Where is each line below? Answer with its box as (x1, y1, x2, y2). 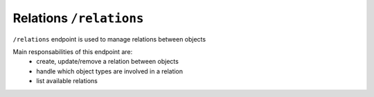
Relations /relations (12, 10, 144, 26)
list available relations (36, 77, 98, 85)
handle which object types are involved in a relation (36, 67, 184, 76)
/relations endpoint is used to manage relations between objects (12, 35, 206, 43)
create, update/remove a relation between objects (36, 58, 179, 66)
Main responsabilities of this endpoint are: (12, 47, 133, 55)
